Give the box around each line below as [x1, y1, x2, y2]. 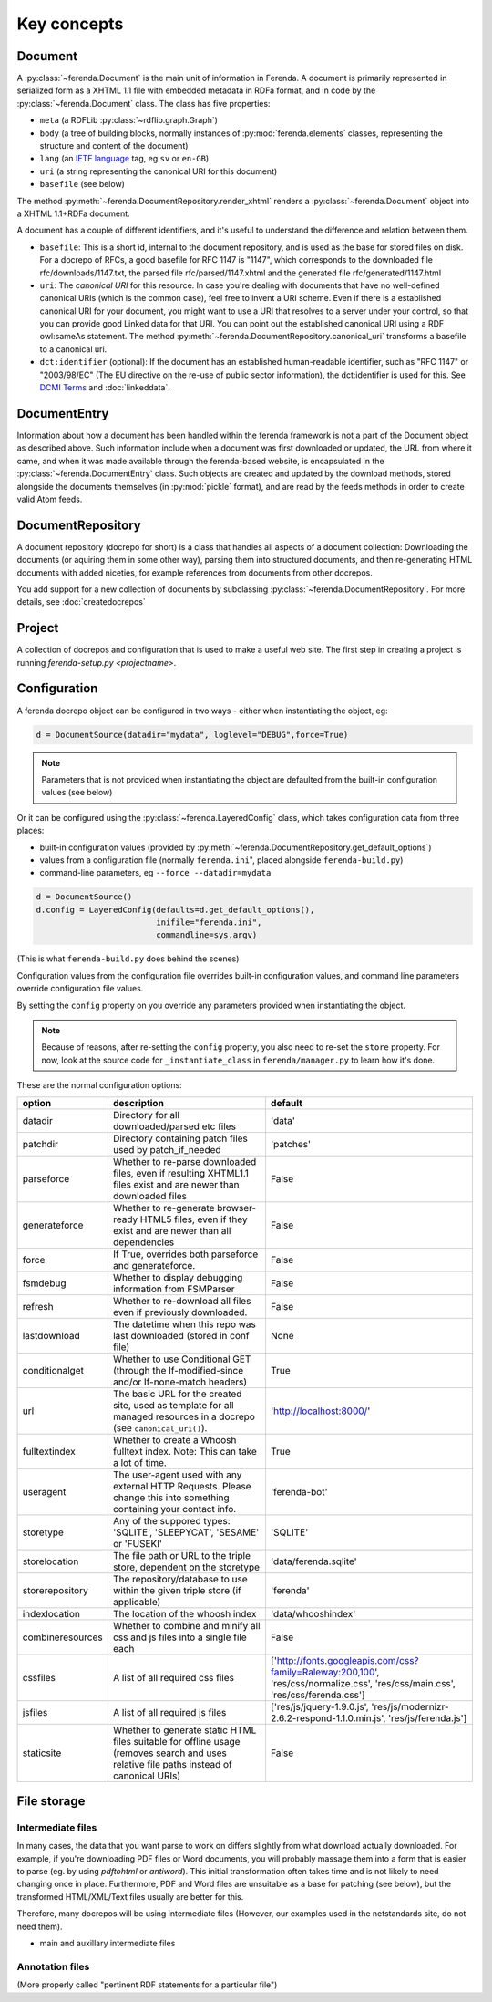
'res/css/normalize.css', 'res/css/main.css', [270, 1676, 456, 1689]
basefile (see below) [39, 179, 125, 190]
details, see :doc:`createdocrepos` [16, 596, 146, 607]
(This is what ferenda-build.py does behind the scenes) [16, 953, 240, 964]
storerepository [22, 1583, 88, 1596]
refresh [22, 1300, 54, 1312]
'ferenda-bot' [270, 1485, 328, 1498]
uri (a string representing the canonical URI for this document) [39, 165, 278, 177]
